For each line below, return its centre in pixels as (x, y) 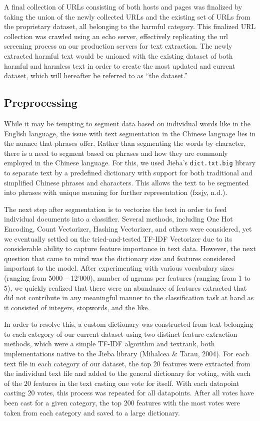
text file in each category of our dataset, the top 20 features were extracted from (127, 363)
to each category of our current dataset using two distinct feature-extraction (121, 334)
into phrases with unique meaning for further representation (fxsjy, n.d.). (116, 192)
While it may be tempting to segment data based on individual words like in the (127, 123)
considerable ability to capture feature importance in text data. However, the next (130, 248)
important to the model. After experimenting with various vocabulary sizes (119, 268)
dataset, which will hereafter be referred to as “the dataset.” (96, 75)
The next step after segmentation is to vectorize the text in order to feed (115, 209)
